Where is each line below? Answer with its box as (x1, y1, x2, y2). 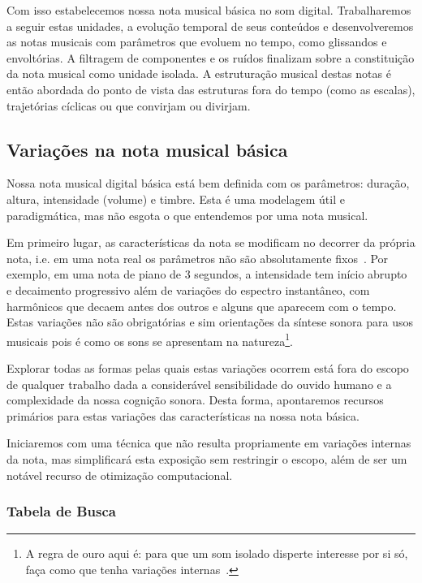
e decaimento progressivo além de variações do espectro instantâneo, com (6, 281, 370, 298)
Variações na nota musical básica (6, 136, 288, 162)
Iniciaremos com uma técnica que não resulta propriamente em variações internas (6, 434, 411, 451)
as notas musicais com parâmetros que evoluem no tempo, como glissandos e (6, 33, 387, 50)
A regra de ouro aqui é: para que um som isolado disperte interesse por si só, (25, 545, 408, 562)
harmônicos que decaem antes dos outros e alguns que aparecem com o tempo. (6, 297, 397, 314)
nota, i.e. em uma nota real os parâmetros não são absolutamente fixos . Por (6, 249, 389, 266)
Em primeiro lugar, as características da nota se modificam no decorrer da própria (6, 234, 416, 251)
